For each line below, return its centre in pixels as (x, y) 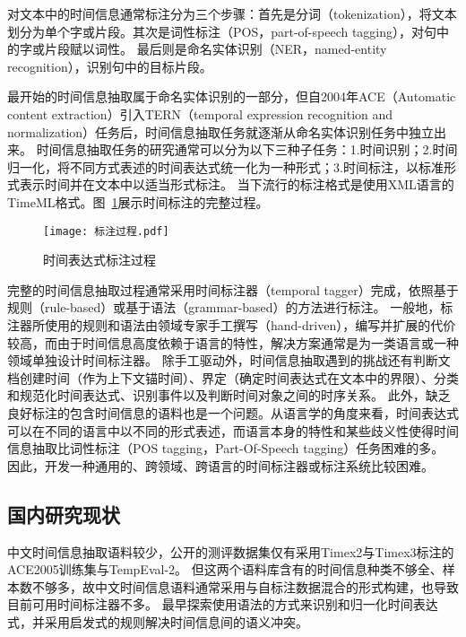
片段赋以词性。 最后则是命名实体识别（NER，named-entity (216, 49)
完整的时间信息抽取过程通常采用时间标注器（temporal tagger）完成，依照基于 (233, 289)
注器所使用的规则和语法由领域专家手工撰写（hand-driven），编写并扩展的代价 (232, 324)
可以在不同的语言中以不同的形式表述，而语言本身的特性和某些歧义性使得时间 (233, 430)
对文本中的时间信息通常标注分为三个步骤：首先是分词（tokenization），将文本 (232, 13)
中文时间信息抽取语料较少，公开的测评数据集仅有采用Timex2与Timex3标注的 (231, 551)
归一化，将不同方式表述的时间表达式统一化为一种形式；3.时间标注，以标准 (225, 166)
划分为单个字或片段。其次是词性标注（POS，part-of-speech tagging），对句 (222, 31)
